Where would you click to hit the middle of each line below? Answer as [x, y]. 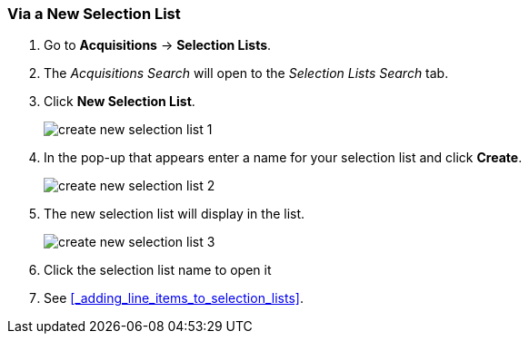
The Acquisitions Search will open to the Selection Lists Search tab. [246, 73]
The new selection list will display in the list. [175, 214]
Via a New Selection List [94, 14]
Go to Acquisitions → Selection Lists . [158, 45]
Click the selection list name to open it [158, 270]
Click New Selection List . [120, 102]
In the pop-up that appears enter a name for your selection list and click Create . [283, 158]
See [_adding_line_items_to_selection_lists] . [174, 298]
